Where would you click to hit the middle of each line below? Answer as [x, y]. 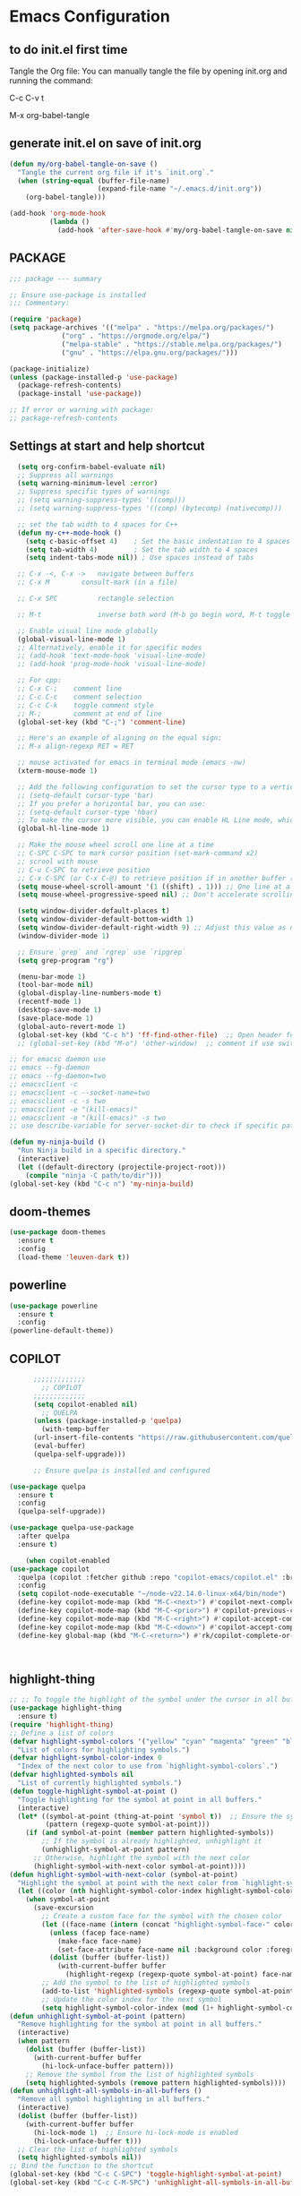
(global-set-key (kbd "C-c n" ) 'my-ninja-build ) [102, 1184]
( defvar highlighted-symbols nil [72, 1775]
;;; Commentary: [39, 303]
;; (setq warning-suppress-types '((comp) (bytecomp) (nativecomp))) [150, 509]
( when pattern [43, 2041]
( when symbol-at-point [68, 1900]
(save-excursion [63, 1908]
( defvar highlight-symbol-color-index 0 [86, 1758]
